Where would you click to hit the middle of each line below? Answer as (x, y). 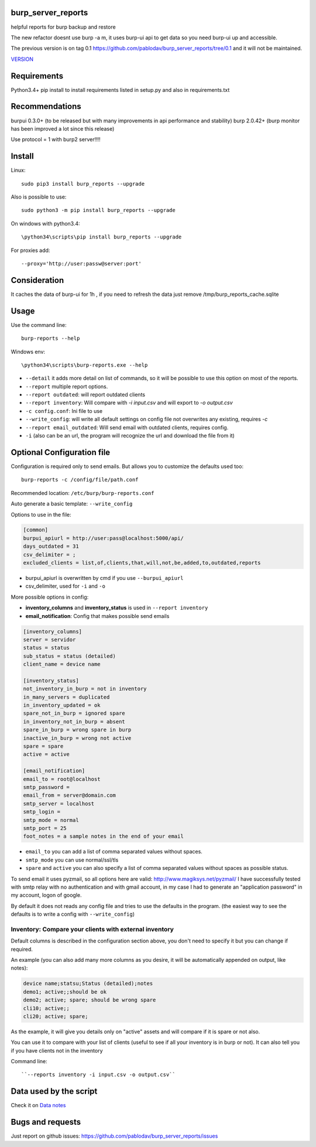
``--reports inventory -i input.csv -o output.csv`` (98, 1075)
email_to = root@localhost (62, 779)
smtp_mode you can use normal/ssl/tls (72, 860)
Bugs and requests (46, 1122)
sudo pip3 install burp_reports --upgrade (83, 184)
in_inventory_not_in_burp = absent (74, 721)
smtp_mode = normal (51, 820)
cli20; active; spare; (56, 1016)
